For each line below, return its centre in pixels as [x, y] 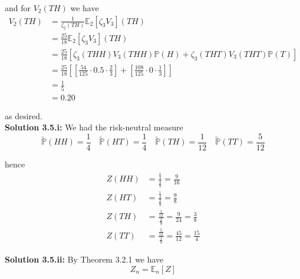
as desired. [24, 115]
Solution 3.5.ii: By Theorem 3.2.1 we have [84, 259]
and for [18, 8]
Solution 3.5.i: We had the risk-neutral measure [94, 127]
